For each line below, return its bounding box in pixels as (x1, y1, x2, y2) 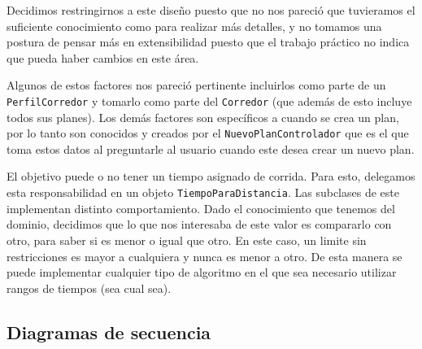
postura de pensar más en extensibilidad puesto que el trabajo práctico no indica (7, 33, 410, 50)
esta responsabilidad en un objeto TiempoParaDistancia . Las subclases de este (7, 184, 399, 201)
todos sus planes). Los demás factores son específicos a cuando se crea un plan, (7, 108, 399, 125)
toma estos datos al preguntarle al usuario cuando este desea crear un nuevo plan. (7, 140, 415, 157)
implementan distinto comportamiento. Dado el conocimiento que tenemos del (7, 199, 395, 216)
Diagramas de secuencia (7, 319, 211, 344)
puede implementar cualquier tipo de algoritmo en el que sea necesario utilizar (7, 264, 397, 281)
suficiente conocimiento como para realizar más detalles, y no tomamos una (7, 17, 382, 34)
